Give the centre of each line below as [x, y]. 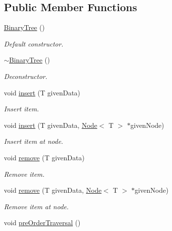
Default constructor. [34, 43]
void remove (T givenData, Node [53, 190]
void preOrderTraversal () [42, 223]
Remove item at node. [36, 206]
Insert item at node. [34, 141]
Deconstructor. [26, 76]
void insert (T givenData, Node [51, 125]
